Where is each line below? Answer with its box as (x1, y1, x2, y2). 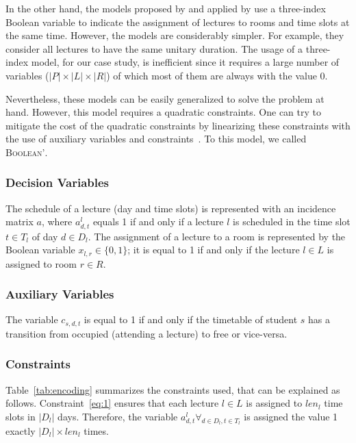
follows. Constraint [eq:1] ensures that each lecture (5, 396, 219, 410)
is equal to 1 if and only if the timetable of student (84, 312, 298, 327)
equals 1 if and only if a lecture (92, 214, 224, 229)
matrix (5, 214, 34, 229)
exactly (5, 424, 36, 438)
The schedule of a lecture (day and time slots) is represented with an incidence (5, 201, 336, 215)
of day (31, 229, 58, 243)
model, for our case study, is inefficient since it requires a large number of (31, 55, 340, 69)
